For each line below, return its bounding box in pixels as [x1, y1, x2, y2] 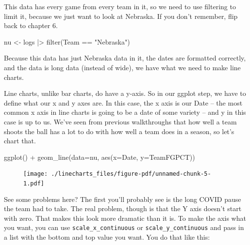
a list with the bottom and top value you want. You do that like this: [4, 232, 210, 242]
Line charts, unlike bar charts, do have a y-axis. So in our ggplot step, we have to [4, 88, 246, 98]
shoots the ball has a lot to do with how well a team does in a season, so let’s [4, 126, 234, 136]
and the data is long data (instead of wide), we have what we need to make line [4, 62, 241, 72]
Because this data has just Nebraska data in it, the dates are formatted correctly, [4, 53, 246, 63]
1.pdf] [23, 180, 44, 187]
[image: [23, 170, 48, 178]
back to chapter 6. [4, 20, 58, 31]
